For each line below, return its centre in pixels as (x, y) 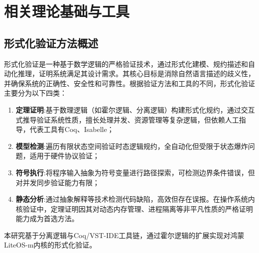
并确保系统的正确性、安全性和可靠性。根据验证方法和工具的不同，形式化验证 (129, 83)
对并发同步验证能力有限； (58, 182)
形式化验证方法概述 (51, 43)
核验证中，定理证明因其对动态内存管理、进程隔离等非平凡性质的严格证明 (134, 208)
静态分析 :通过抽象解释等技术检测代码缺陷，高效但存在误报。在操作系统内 (135, 199)
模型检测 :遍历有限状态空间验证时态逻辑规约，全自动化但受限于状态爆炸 (132, 146)
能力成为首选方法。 (47, 218)
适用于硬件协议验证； (65, 156)
